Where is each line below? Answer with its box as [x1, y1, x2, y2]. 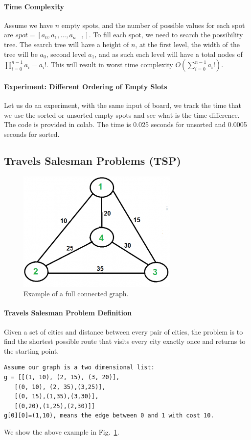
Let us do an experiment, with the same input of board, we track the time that [4, 100, 242, 110]
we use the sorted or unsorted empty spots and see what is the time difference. [4, 109, 240, 120]
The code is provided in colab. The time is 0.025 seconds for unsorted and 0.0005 [4, 119, 247, 129]
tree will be [4, 49, 38, 59]
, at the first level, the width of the [135, 39, 240, 49]
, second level [46, 49, 86, 59]
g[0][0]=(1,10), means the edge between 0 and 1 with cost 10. [4, 412, 214, 419]
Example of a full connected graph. [23, 288, 129, 299]
